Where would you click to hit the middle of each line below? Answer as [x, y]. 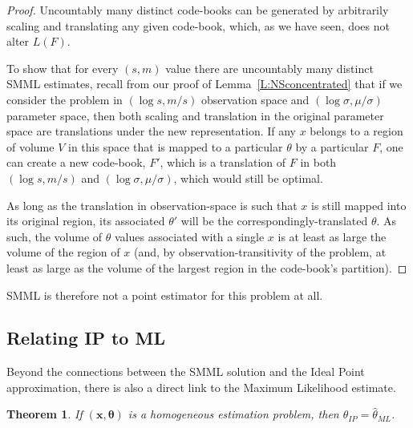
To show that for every [63, 68]
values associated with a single [189, 236]
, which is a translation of [223, 162]
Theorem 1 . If [45, 414]
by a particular [332, 146]
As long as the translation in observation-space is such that [152, 205]
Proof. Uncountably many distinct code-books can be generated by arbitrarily [198, 10]
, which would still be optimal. [248, 178]
